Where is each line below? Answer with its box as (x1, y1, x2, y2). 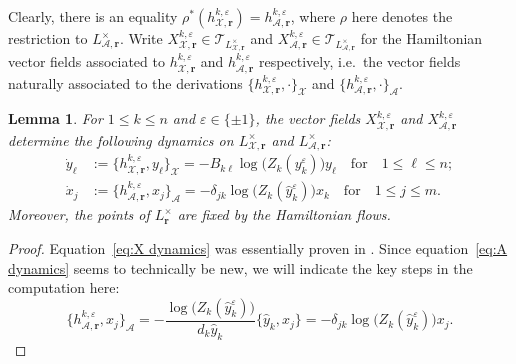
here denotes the (351, 6, 453, 26)
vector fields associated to (8, 51, 165, 72)
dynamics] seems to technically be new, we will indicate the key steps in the (8, 257, 473, 278)
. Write (119, 28, 163, 48)
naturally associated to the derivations (8, 72, 243, 93)
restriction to (8, 28, 88, 48)
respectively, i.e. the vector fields (258, 51, 461, 72)
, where (290, 6, 336, 26)
